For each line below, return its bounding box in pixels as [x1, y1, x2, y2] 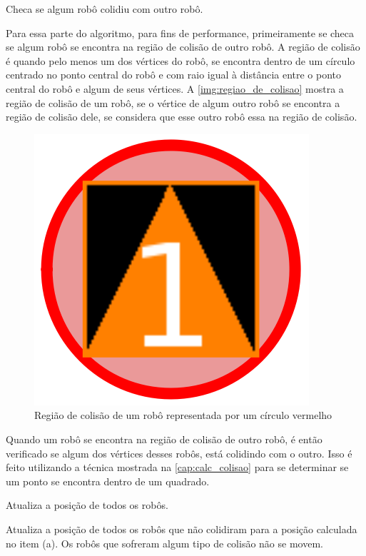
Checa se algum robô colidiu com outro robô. [6, 1, 203, 16]
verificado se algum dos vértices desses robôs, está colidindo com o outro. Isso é [6, 445, 352, 460]
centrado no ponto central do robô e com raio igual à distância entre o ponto [6, 67, 342, 82]
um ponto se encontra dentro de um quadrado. [6, 473, 210, 488]
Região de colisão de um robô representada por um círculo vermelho [34, 408, 332, 423]
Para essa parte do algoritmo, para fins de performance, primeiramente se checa [6, 25, 355, 40]
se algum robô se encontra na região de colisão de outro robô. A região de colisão [6, 39, 360, 54]
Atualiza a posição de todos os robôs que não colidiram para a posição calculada [6, 521, 357, 536]
